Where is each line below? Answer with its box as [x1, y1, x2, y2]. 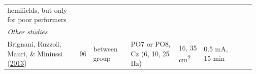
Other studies [7, 26, 48, 37]
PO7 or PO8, [130, 39, 171, 49]
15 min [204, 53, 225, 63]
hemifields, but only [7, 4, 67, 15]
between [93, 43, 118, 53]
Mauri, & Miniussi [7, 48, 63, 58]
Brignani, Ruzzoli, [7, 39, 62, 49]
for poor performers [7, 14, 66, 25]
